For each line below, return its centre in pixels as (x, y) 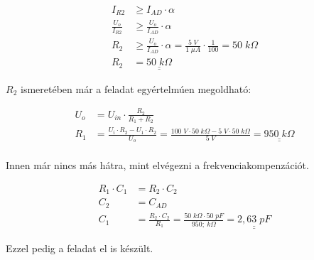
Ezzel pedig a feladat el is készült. (80, 248)
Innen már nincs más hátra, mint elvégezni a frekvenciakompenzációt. (157, 165)
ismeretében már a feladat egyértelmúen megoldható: (136, 88)
